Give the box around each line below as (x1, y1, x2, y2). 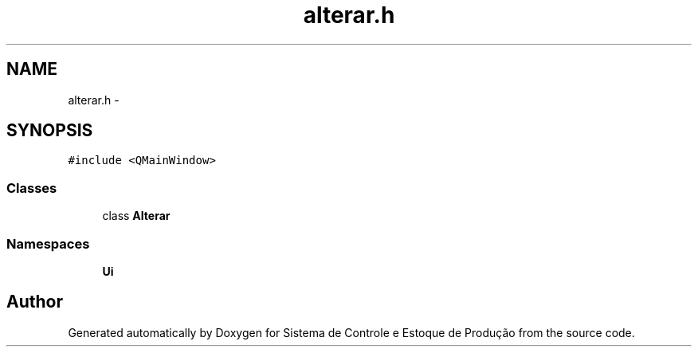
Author (6, 292, 63, 312)
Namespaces (6, 235, 90, 252)
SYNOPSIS (6, 120, 93, 141)
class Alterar (102, 209, 171, 223)
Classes (6, 179, 57, 196)
